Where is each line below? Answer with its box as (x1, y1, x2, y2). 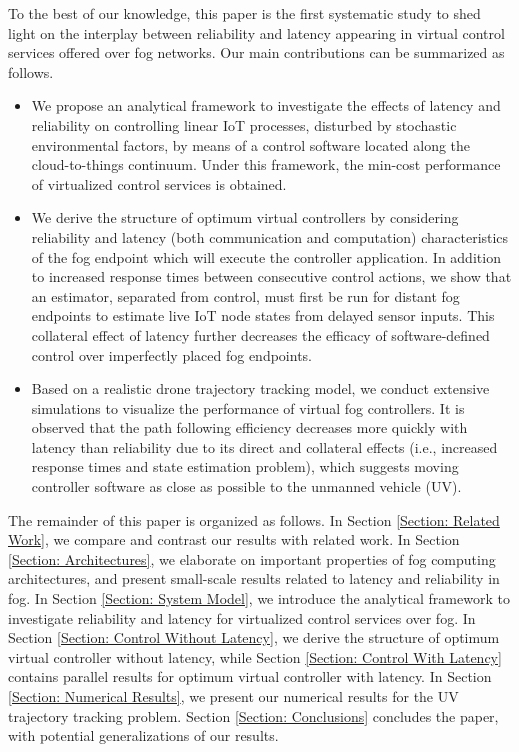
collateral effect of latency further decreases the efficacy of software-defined (31, 324, 490, 345)
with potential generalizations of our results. (8, 725, 279, 746)
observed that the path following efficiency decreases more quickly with (31, 417, 468, 438)
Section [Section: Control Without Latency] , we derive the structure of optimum (8, 627, 500, 648)
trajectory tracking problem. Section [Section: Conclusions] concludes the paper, (8, 705, 499, 726)
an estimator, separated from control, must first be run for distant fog (31, 285, 460, 306)
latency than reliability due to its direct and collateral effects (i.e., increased (31, 436, 498, 457)
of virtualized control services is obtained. (31, 173, 287, 194)
